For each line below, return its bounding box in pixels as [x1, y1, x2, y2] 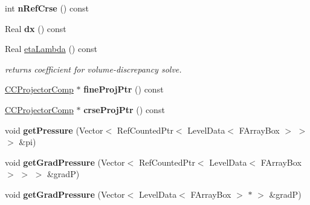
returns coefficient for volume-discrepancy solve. [5, 62, 182, 75]
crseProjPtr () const [83, 103, 165, 116]
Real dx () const [5, 22, 66, 34]
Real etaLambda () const [5, 42, 97, 55]
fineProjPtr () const [83, 83, 164, 96]
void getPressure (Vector [5, 123, 103, 136]
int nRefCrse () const [5, 2, 89, 14]
